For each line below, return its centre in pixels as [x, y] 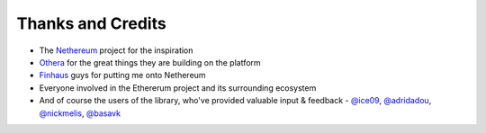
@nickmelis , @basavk [80, 113]
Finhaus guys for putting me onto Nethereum [122, 75]
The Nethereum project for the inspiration [116, 50]
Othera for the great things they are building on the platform [150, 62]
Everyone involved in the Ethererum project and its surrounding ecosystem [178, 88]
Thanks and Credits [91, 23]
